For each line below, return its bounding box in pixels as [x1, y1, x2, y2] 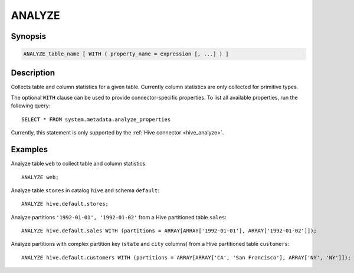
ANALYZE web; [21, 174, 59, 180]
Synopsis [11, 31, 47, 41]
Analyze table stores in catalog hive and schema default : [11, 186, 159, 194]
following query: [11, 102, 51, 109]
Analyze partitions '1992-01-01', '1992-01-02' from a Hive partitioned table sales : [11, 213, 227, 221]
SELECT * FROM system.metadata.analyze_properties [21, 116, 171, 123]
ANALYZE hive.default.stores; [21, 200, 109, 208]
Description [11, 68, 55, 78]
